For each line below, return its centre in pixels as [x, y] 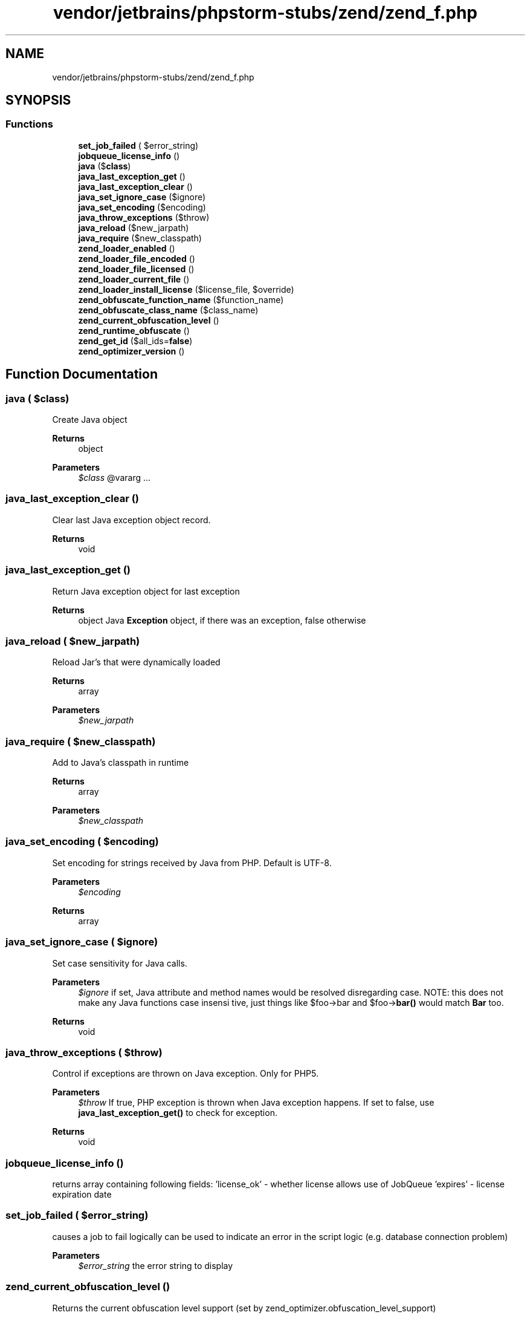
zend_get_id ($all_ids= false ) [135, 341]
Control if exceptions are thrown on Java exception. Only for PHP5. [185, 1074]
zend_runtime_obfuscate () [134, 330]
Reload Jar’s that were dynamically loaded [136, 662]
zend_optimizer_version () [131, 351]
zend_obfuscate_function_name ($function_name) [181, 299]
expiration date [82, 1195]
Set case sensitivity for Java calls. [120, 963]
